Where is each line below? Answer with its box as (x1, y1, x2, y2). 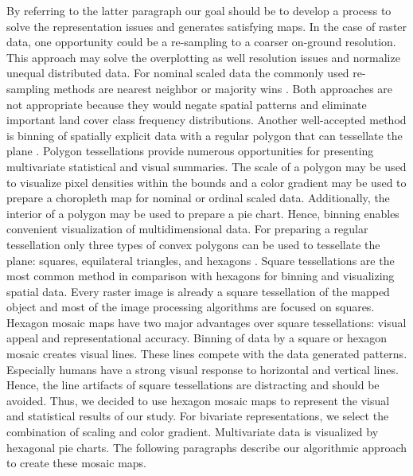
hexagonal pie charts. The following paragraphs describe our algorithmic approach (6, 439, 407, 455)
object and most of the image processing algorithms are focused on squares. (6, 298, 375, 315)
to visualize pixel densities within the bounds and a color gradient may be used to (6, 174, 407, 190)
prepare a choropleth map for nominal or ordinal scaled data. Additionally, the (6, 189, 390, 206)
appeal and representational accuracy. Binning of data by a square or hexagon (6, 330, 388, 346)
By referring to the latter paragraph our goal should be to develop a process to (6, 2, 392, 18)
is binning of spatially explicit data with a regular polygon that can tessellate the (6, 127, 403, 143)
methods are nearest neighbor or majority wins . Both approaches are (53, 80, 393, 96)
